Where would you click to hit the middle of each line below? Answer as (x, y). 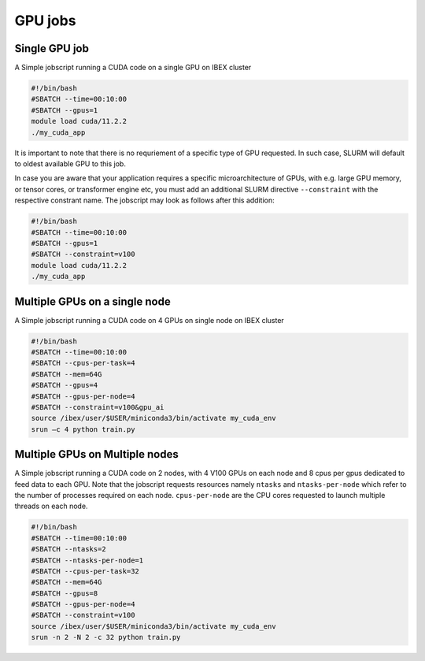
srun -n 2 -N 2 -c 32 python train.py (106, 637)
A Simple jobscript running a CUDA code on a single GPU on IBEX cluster (133, 68)
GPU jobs (45, 20)
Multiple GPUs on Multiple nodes (96, 454)
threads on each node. (51, 506)
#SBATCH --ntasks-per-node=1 (87, 560)
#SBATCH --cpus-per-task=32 (85, 571)
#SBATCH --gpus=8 (65, 593)
